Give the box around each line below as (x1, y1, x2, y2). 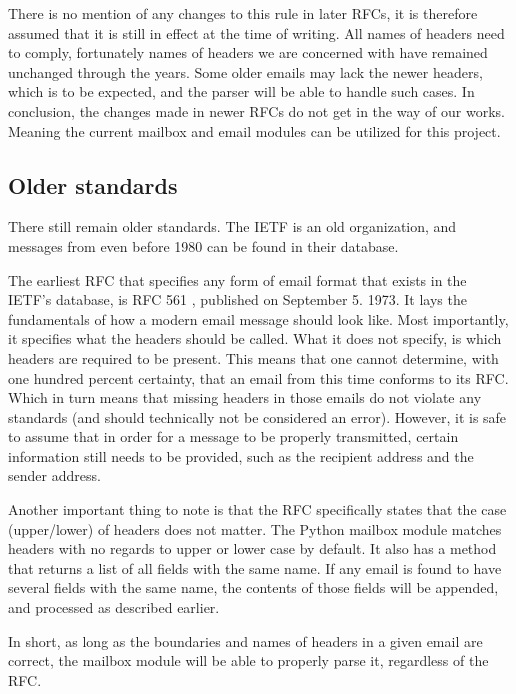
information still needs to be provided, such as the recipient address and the (8, 445, 474, 466)
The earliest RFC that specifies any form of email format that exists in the (8, 269, 467, 290)
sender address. (8, 465, 101, 486)
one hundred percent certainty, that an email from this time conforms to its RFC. (8, 367, 509, 388)
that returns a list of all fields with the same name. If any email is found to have (8, 557, 502, 578)
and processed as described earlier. (8, 597, 220, 618)
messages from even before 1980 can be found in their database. (8, 235, 399, 256)
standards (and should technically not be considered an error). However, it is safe (8, 406, 507, 427)
